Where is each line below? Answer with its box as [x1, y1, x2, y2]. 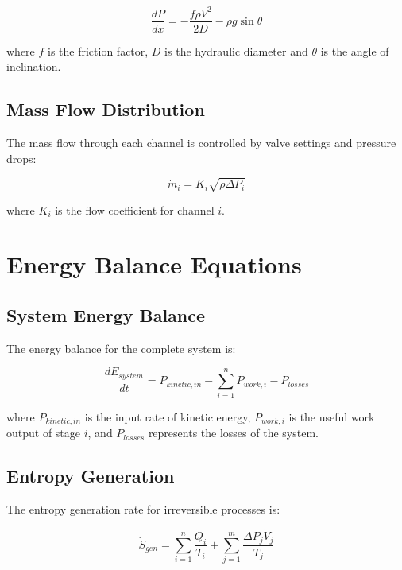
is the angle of [320, 42, 389, 59]
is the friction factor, [48, 42, 149, 59]
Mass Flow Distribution [6, 97, 205, 122]
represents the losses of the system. [148, 425, 319, 441]
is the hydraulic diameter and [164, 42, 308, 59]
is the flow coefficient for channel [55, 201, 215, 218]
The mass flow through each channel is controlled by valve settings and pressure [6, 134, 396, 150]
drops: [6, 149, 37, 166]
